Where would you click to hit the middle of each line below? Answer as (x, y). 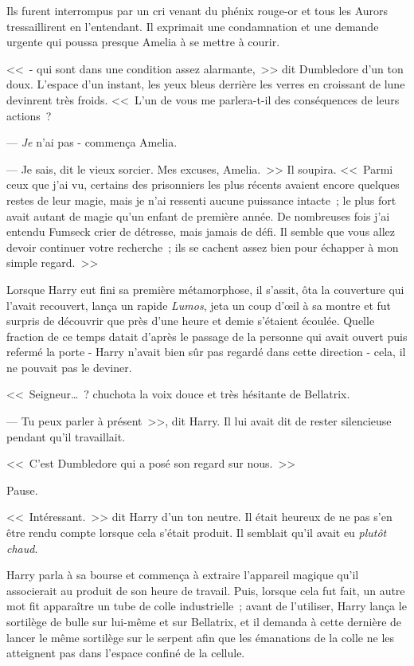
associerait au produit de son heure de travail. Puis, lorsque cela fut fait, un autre (206, 590)
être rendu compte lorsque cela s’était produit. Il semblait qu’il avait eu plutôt (197, 533)
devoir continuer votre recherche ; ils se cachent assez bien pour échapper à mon (203, 247)
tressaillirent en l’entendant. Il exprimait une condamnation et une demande (193, 26)
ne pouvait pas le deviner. (69, 367)
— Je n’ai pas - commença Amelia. (92, 142)
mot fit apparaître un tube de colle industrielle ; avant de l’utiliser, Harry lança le (207, 606)
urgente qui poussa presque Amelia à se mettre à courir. (143, 42)
